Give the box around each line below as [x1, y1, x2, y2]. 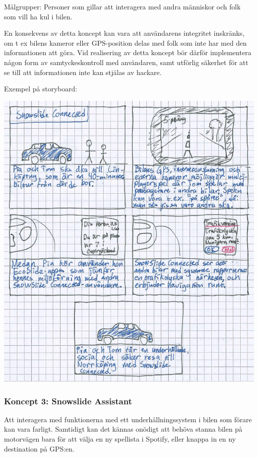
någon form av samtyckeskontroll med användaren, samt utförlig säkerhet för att [4, 57, 249, 67]
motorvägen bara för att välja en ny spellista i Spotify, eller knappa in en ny [4, 434, 236, 444]
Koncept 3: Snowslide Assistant [4, 394, 132, 407]
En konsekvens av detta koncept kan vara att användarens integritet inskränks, [4, 28, 245, 38]
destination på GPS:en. [4, 443, 74, 454]
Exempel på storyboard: [4, 83, 77, 94]
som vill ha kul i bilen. [4, 11, 72, 21]
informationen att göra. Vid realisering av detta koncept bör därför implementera [4, 47, 252, 58]
